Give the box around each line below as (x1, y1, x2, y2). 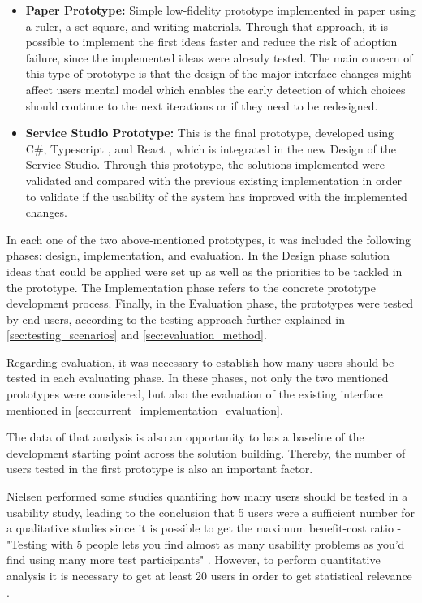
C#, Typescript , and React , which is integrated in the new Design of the (25, 140, 396, 157)
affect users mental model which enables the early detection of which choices (25, 80, 406, 97)
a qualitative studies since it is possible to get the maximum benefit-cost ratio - (6, 519, 402, 536)
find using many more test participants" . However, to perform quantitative (6, 551, 381, 568)
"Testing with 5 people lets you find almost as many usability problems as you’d (6, 535, 405, 552)
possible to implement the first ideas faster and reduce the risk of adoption (25, 33, 398, 50)
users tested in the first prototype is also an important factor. (6, 460, 313, 477)
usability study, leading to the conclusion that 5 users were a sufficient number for (6, 503, 416, 520)
